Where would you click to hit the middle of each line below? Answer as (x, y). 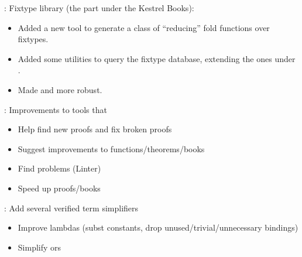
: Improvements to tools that (56, 109)
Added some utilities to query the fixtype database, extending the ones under (157, 58)
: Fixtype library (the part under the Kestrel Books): (99, 8)
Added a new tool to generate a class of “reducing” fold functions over (144, 27)
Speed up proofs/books (59, 188)
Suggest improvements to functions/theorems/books (111, 148)
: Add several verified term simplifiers (71, 208)
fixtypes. (33, 39)
